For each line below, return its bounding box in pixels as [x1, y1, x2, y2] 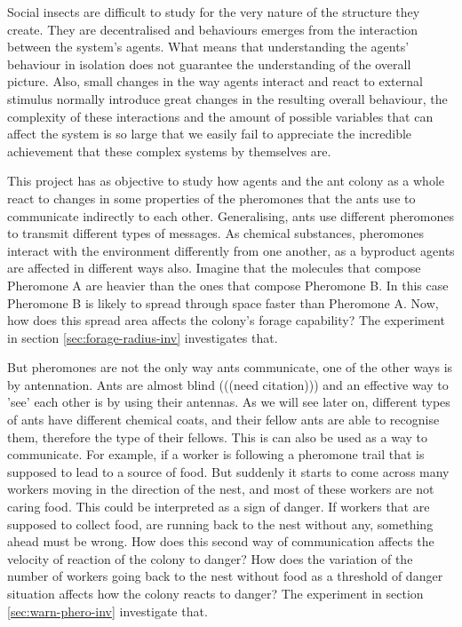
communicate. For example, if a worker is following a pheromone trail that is [7, 445, 425, 464]
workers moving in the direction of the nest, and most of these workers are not [7, 480, 434, 498]
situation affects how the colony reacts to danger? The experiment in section [7, 584, 424, 602]
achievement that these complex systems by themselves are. [7, 141, 331, 160]
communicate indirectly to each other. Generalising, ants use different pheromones [7, 206, 455, 225]
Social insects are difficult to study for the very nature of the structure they [7, 3, 420, 20]
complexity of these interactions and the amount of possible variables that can [7, 107, 434, 125]
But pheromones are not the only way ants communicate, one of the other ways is [7, 358, 453, 377]
